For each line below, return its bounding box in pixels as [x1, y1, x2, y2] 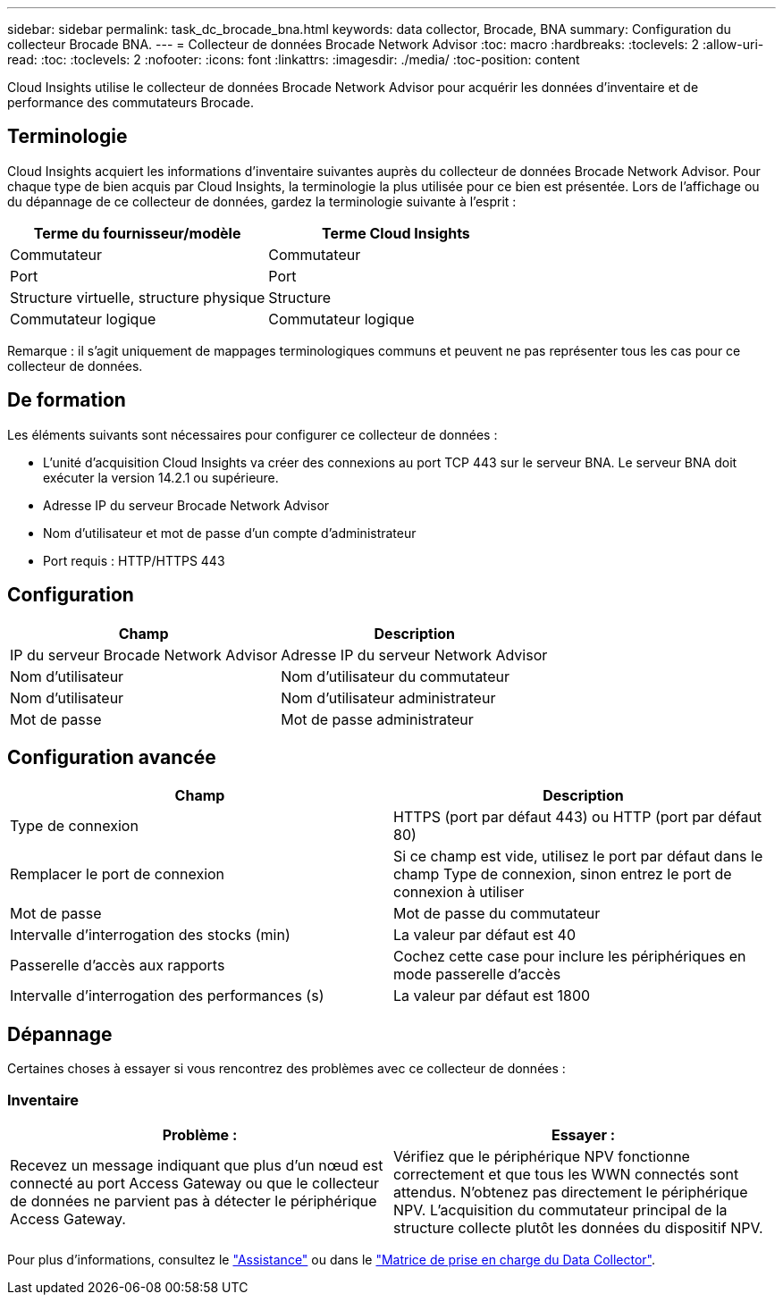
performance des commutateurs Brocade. [7, 95, 254, 110]
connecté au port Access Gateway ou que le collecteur [10, 1173, 379, 1192]
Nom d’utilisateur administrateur [281, 688, 496, 707]
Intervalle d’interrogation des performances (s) [10, 987, 324, 1005]
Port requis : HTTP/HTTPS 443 [43, 552, 225, 568]
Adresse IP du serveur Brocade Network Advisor [43, 497, 330, 513]
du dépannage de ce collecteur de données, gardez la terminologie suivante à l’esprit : [7, 193, 517, 209]
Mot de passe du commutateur [393, 904, 601, 923]
